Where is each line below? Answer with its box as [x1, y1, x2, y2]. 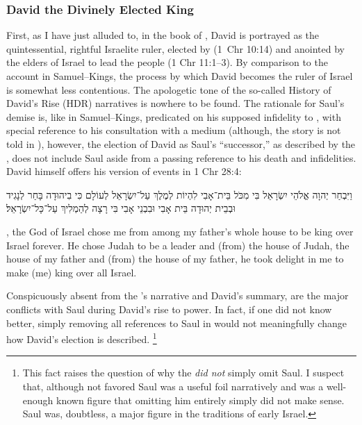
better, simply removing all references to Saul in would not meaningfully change [6, 315, 347, 330]
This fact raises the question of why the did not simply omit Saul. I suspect [22, 365, 345, 380]
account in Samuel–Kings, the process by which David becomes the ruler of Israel [6, 69, 353, 83]
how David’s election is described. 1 [6, 330, 157, 346]
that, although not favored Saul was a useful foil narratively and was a [22, 378, 324, 393]
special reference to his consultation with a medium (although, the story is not [6, 123, 341, 137]
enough [22, 392, 54, 407]
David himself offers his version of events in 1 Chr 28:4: [6, 164, 242, 178]
